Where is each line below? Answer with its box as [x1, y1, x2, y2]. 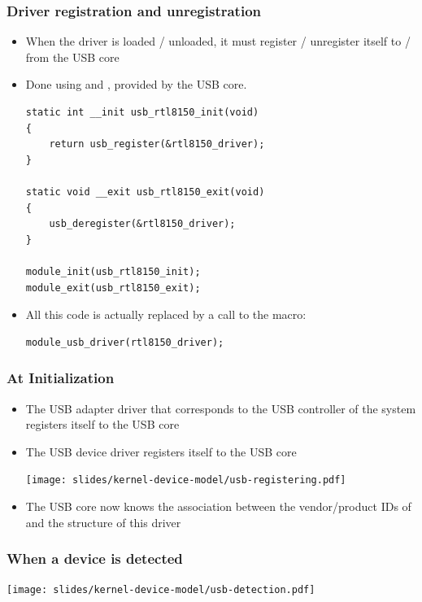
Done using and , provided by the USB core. [25, 76, 247, 93]
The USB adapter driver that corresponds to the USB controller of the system [25, 399, 416, 417]
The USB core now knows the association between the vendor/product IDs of [25, 497, 411, 514]
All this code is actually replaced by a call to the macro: [25, 306, 307, 323]
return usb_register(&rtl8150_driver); [49, 138, 265, 150]
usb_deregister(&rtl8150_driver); [49, 218, 236, 230]
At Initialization [7, 368, 115, 388]
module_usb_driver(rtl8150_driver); [25, 336, 224, 348]
